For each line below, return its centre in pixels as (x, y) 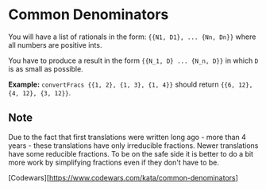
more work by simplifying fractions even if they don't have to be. (114, 162)
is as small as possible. (46, 68)
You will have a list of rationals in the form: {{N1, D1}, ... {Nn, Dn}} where (132, 37)
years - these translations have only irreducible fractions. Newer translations (133, 145)
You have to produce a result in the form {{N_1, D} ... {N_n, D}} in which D (133, 60)
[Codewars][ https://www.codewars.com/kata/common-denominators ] (123, 177)
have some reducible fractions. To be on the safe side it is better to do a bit (131, 153)
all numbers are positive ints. (55, 45)
